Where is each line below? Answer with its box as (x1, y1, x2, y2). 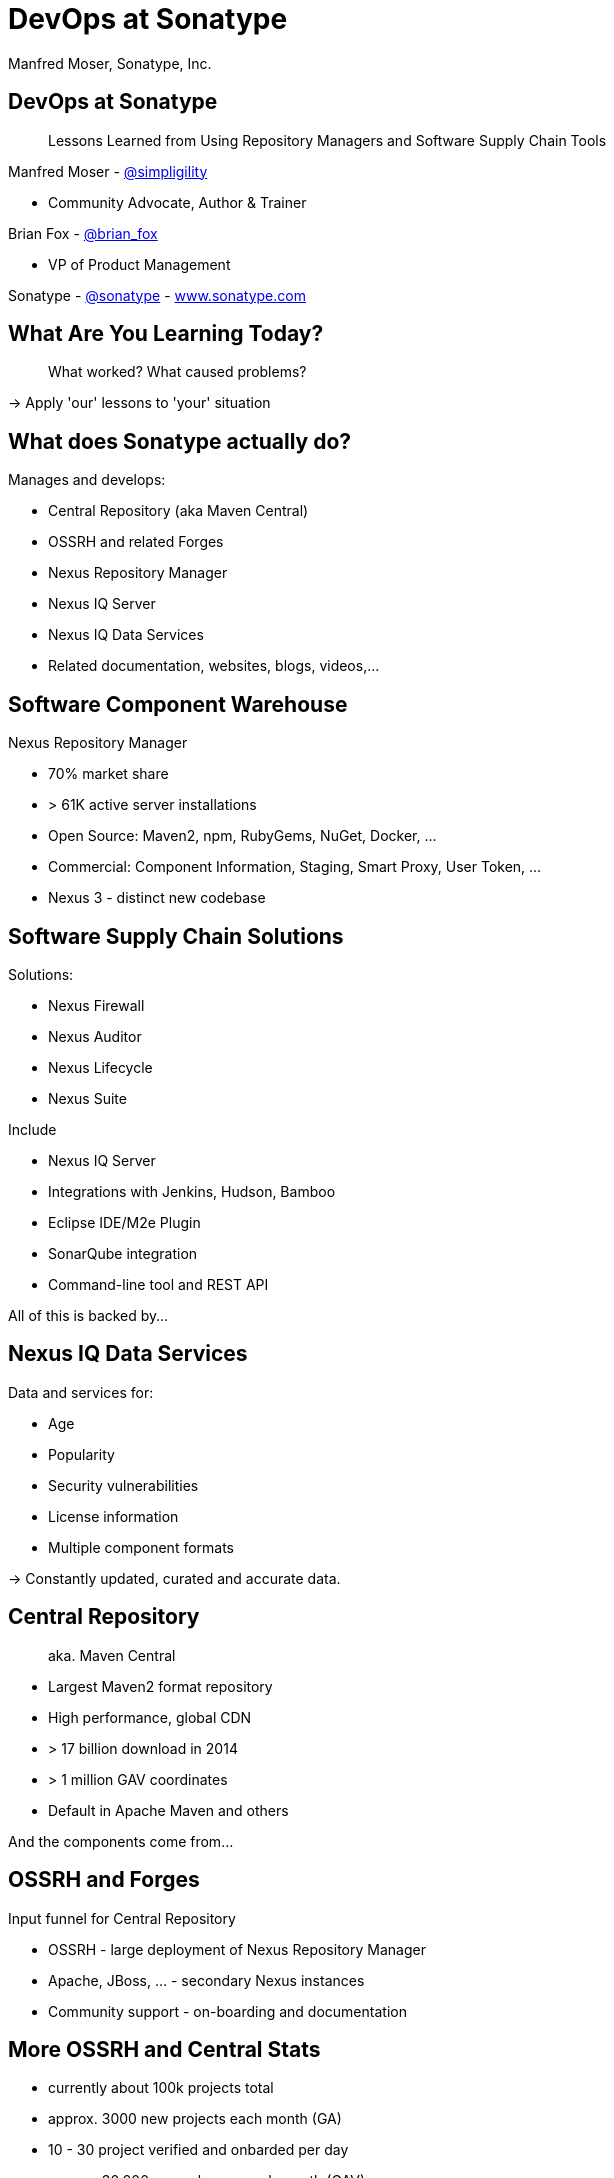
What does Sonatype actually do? (8, 428, 352, 454)
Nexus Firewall (48, 996, 145, 1014)
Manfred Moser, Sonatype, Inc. (8, 54, 212, 72)
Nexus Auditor (48, 1027, 142, 1045)
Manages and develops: (8, 471, 166, 489)
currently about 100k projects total (48, 2079, 274, 2097)
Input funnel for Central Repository (8, 1909, 236, 1927)
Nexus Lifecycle (48, 1058, 153, 1076)
